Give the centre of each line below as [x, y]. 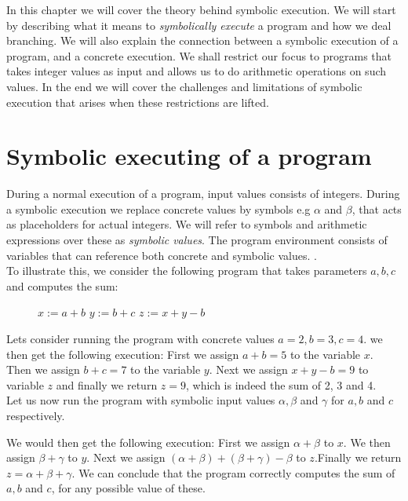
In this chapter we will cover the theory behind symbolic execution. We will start [201, 9]
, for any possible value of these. [128, 488]
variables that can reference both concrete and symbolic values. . [162, 255]
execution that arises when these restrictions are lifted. [138, 102]
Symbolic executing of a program [189, 156]
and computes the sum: [62, 285]
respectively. [36, 415]
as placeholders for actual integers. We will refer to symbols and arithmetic [187, 224]
